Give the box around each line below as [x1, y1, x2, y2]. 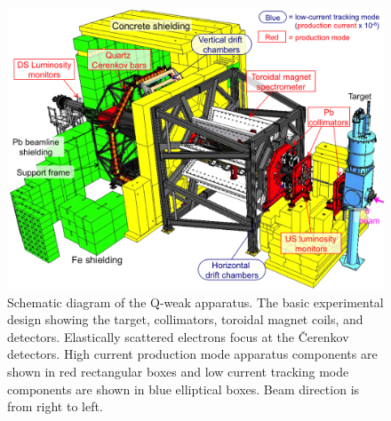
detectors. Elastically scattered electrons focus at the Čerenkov [7, 327, 349, 346]
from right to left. [7, 397, 103, 416]
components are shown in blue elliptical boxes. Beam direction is [7, 379, 360, 398]
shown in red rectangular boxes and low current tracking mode [7, 361, 349, 380]
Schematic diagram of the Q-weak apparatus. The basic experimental [7, 292, 384, 311]
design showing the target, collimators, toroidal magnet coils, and [7, 310, 363, 329]
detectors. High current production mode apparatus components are [7, 345, 378, 363]
